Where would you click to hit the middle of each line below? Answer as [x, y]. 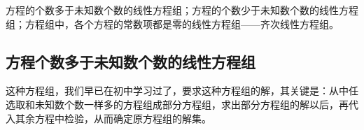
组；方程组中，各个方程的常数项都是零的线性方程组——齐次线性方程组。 [172, 23]
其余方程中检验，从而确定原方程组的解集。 [113, 118]
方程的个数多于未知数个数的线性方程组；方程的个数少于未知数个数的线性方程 [182, 10]
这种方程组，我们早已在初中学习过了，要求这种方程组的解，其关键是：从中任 [182, 91]
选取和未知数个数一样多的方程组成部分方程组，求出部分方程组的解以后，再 [177, 104]
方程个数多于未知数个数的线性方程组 [131, 61]
